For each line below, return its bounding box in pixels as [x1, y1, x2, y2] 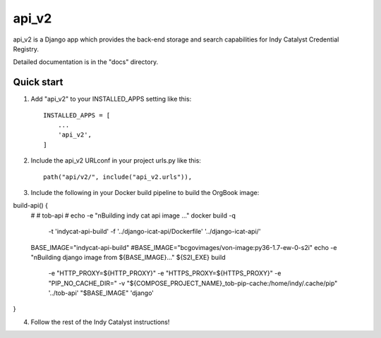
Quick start [13, 76, 64, 88]
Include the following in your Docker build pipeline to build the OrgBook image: [30, 188, 260, 196]
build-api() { [13, 201, 49, 210]
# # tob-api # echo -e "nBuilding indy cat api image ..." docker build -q [30, 211, 236, 220]
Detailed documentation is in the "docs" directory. [13, 58, 159, 66]
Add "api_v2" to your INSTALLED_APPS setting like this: [30, 95, 192, 104]
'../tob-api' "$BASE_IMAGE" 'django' [48, 289, 155, 297]
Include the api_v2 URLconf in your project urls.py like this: [30, 156, 201, 165]
